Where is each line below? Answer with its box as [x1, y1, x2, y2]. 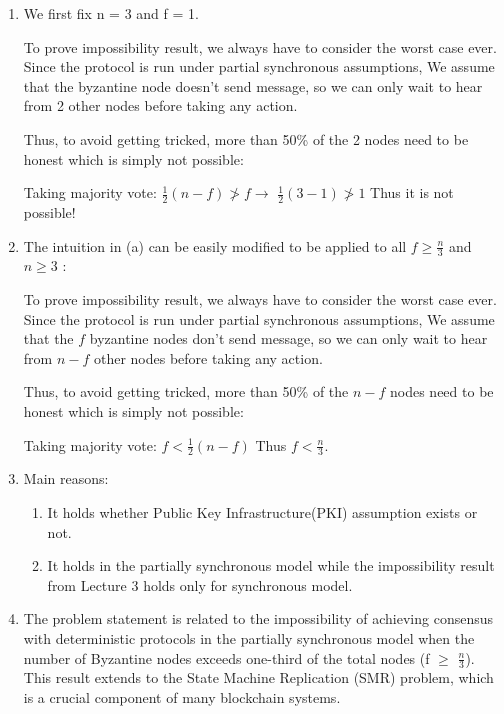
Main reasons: [23, 468, 109, 489]
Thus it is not [370, 182, 454, 203]
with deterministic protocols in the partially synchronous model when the [23, 627, 475, 648]
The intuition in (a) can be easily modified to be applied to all [23, 235, 407, 256]
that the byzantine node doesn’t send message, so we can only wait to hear [23, 75, 483, 96]
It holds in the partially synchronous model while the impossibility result [47, 555, 495, 576]
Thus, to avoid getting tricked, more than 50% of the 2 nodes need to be [23, 128, 469, 149]
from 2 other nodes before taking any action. [23, 95, 298, 116]
